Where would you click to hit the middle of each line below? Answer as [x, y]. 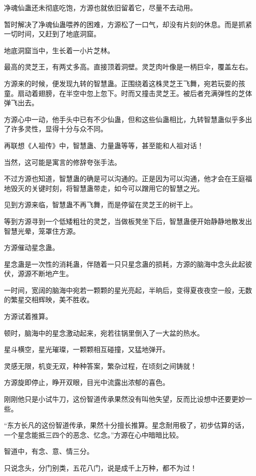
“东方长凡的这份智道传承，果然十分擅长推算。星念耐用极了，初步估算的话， [126, 425]
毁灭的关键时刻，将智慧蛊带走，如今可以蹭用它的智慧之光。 [107, 188]
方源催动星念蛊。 [32, 247]
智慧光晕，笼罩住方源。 [42, 231]
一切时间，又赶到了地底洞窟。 [52, 34]
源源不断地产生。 [45, 273]
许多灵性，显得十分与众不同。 [59, 129]
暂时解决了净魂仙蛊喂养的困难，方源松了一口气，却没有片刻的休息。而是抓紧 [128, 24]
